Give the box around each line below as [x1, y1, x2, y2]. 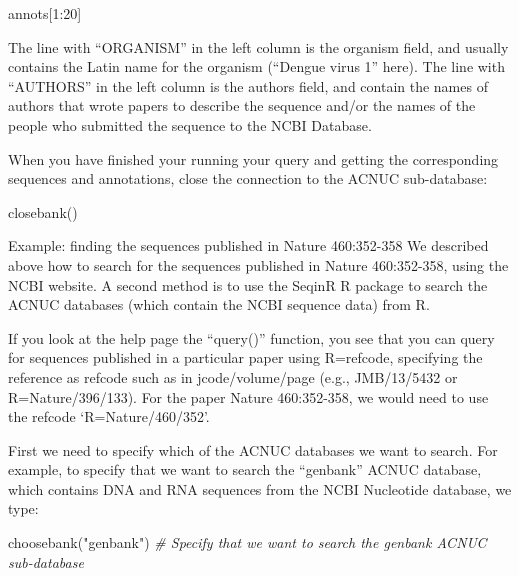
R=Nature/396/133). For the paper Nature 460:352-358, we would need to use [8, 386, 489, 407]
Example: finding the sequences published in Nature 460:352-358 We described [8, 235, 489, 256]
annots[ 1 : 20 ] [8, 3, 82, 23]
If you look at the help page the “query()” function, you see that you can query [8, 327, 495, 348]
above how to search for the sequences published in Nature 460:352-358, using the [8, 254, 509, 275]
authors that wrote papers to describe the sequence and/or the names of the [8, 95, 476, 116]
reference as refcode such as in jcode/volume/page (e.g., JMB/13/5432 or [8, 366, 458, 387]
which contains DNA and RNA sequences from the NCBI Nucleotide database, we [8, 478, 512, 499]
